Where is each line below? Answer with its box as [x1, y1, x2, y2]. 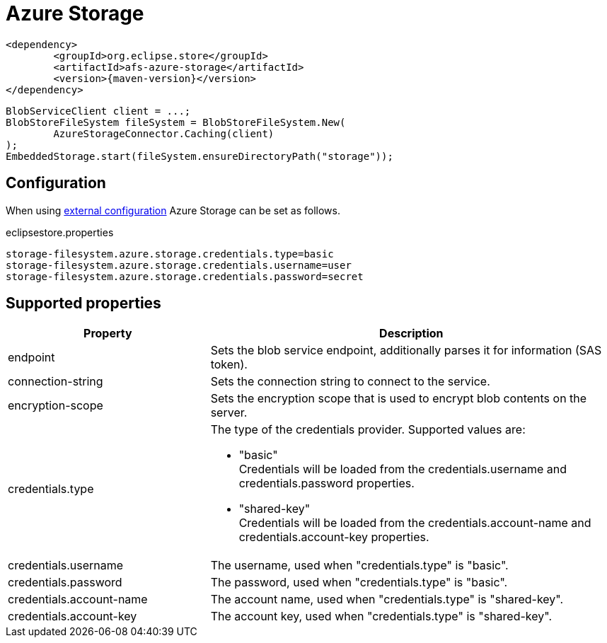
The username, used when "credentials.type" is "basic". [210, 558, 509, 573]
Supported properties [6, 294, 161, 313]
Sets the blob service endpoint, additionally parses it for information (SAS [210, 343, 602, 358]
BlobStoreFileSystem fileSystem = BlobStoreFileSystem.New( [6, 116, 346, 128]
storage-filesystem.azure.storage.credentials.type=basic [6, 248, 334, 260]
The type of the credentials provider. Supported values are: [210, 422, 526, 437]
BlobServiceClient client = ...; [6, 105, 191, 117]
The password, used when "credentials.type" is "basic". [210, 575, 508, 590]
